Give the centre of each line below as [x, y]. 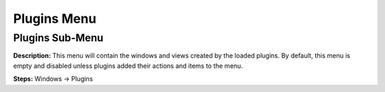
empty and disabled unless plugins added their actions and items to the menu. [128, 66]
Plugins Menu [55, 19]
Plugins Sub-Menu [58, 38]
